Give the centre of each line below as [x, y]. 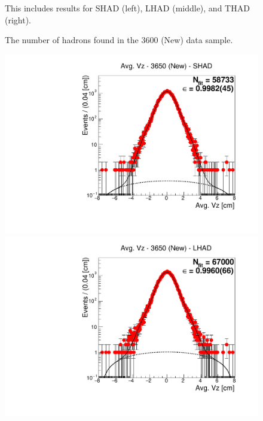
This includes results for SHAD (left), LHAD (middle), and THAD [127, 8]
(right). [18, 19]
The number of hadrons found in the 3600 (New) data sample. [119, 40]
